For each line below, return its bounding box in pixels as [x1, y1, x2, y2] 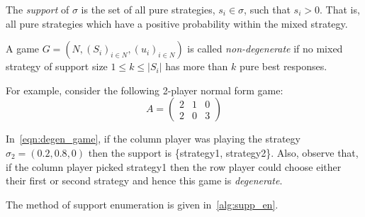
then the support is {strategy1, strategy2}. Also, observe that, [88, 145, 359, 160]
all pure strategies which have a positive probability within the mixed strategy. [6, 16, 348, 30]
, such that [244, 2, 291, 16]
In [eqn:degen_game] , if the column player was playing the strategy [6, 131, 301, 146]
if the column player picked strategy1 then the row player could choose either [6, 159, 342, 174]
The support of [6, 2, 69, 16]
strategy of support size [6, 59, 108, 74]
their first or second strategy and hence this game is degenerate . [6, 173, 283, 188]
